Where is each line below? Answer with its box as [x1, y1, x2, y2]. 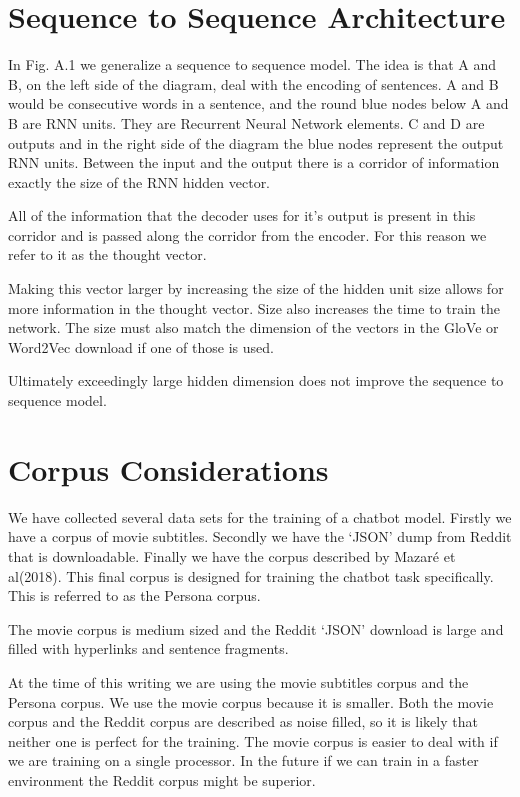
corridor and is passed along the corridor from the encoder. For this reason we [8, 224, 487, 245]
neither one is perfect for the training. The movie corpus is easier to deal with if [8, 730, 498, 751]
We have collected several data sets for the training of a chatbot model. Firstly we [8, 506, 512, 527]
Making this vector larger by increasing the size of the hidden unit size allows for [8, 278, 504, 299]
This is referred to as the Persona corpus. [8, 585, 261, 606]
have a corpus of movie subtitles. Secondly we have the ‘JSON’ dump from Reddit [8, 526, 512, 547]
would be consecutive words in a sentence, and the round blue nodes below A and [8, 93, 509, 114]
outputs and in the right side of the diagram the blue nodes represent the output [8, 132, 504, 153]
